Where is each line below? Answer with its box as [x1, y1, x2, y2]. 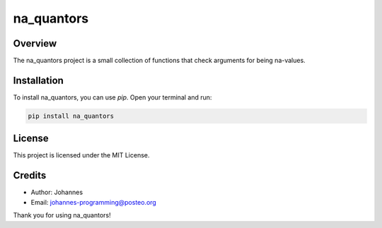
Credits [13, 169, 47, 181]
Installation [13, 74, 64, 86]
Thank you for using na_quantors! [13, 211, 111, 220]
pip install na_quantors [28, 112, 115, 120]
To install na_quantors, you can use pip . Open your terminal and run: [13, 92, 212, 102]
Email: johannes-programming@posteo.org [30, 198, 157, 206]
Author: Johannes [30, 188, 83, 197]
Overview [13, 37, 57, 49]
